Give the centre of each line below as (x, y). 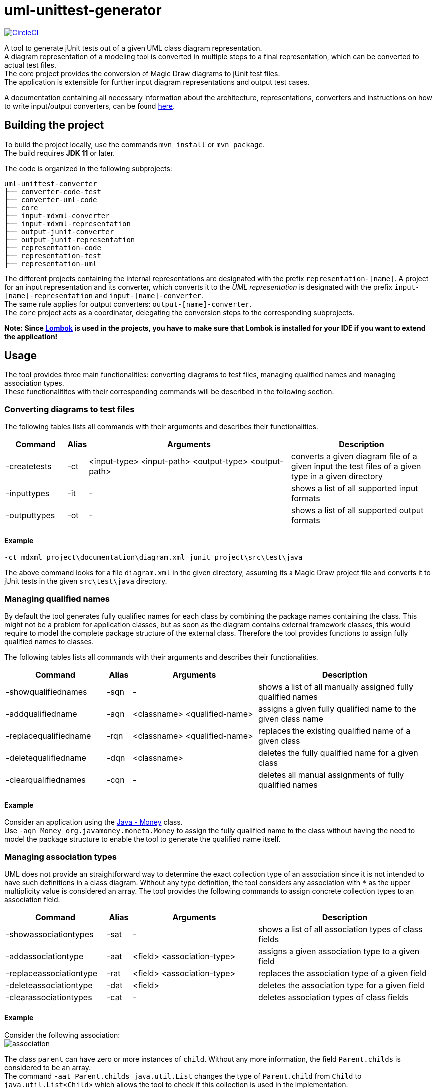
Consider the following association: (62, 1035)
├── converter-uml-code (51, 199)
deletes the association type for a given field (341, 985)
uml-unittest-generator (83, 10)
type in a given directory (337, 476)
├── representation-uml (51, 263)
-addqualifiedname (42, 714)
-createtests (29, 466)
